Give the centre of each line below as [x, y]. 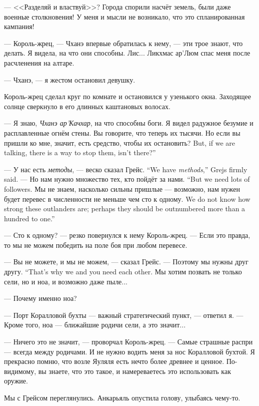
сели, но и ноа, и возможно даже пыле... [66, 281]
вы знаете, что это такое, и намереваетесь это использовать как [134, 371]
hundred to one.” [29, 218]
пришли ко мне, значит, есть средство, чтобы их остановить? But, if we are [119, 142]
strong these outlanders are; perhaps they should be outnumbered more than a [125, 209]
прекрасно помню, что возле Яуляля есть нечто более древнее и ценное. [114, 361]
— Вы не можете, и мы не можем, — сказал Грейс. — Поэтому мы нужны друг [126, 262]
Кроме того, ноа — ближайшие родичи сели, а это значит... [95, 325]
